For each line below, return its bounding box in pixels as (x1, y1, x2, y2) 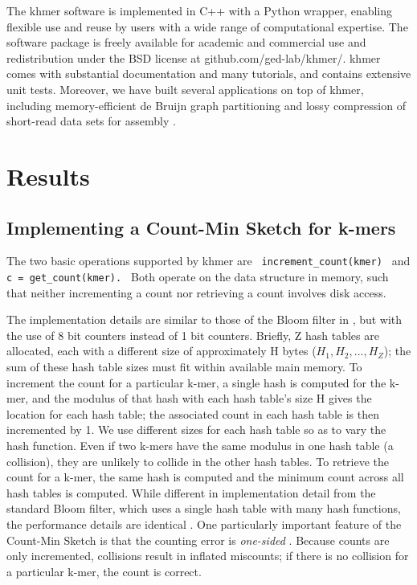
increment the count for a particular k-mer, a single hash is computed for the (6, 374, 386, 391)
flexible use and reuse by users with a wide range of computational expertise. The (6, 18, 408, 35)
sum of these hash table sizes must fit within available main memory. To (6, 358, 362, 375)
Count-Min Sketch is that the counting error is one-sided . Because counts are (6, 531, 390, 548)
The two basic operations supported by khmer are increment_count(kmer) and (6, 252, 411, 269)
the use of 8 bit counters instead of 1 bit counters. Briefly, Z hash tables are (6, 326, 379, 343)
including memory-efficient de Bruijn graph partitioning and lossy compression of (6, 96, 406, 113)
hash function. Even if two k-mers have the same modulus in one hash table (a (6, 436, 394, 453)
